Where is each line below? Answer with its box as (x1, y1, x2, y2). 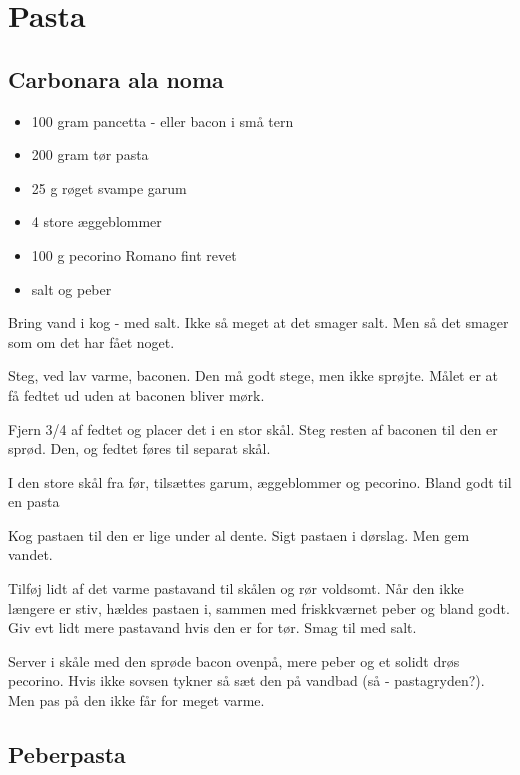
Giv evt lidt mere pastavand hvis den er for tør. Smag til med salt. (8, 617, 417, 638)
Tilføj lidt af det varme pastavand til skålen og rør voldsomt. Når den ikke (8, 578, 464, 599)
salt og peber (31, 278, 112, 299)
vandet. (8, 544, 53, 565)
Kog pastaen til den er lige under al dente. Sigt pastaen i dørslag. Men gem (8, 524, 470, 545)
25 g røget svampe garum (31, 177, 187, 198)
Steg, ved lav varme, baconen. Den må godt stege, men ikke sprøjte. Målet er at (8, 365, 499, 386)
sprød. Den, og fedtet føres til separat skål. (8, 438, 271, 459)
